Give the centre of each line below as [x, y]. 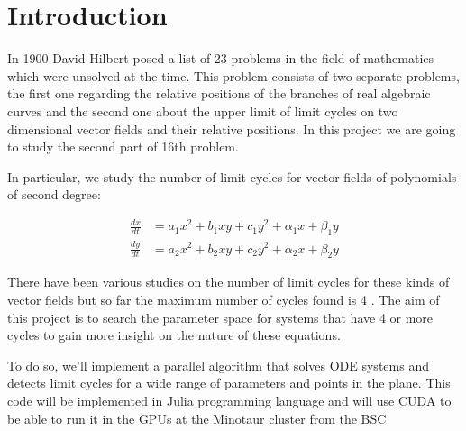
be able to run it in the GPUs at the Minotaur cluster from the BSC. [199, 418]
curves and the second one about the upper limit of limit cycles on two [203, 110]
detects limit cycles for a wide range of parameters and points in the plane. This [229, 383]
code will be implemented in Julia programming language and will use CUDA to [229, 400]
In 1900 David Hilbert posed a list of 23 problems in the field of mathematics [221, 58]
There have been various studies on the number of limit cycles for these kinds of [228, 282]
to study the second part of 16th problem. [123, 147]
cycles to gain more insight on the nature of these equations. [174, 335]
